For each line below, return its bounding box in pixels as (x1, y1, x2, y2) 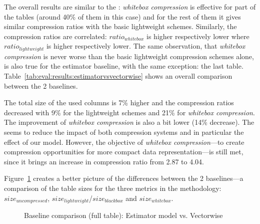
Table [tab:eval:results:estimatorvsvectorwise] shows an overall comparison (4, 71, 232, 81)
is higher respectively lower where (146, 31, 249, 41)
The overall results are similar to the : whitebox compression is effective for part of (4, 2, 256, 12)
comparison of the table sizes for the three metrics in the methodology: (4, 182, 221, 193)
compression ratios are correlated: (4, 31, 107, 41)
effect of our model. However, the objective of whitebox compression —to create (4, 136, 244, 147)
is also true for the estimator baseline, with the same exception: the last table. (4, 61, 243, 71)
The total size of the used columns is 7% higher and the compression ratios (4, 97, 234, 108)
